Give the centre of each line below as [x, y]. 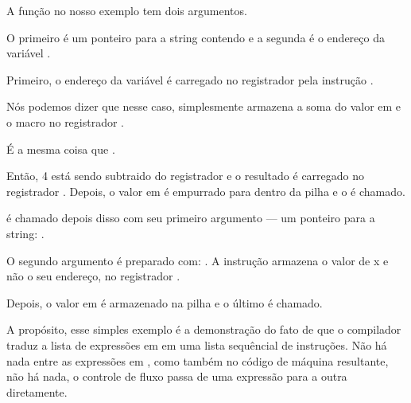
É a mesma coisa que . [61, 149]
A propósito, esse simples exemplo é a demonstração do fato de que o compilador [204, 329]
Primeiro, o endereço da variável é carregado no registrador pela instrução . [190, 79]
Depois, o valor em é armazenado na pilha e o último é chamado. [165, 302]
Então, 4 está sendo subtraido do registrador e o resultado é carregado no [186, 176]
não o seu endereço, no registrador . [93, 276]
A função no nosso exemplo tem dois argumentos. [127, 10]
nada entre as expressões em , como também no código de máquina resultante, [198, 360]
